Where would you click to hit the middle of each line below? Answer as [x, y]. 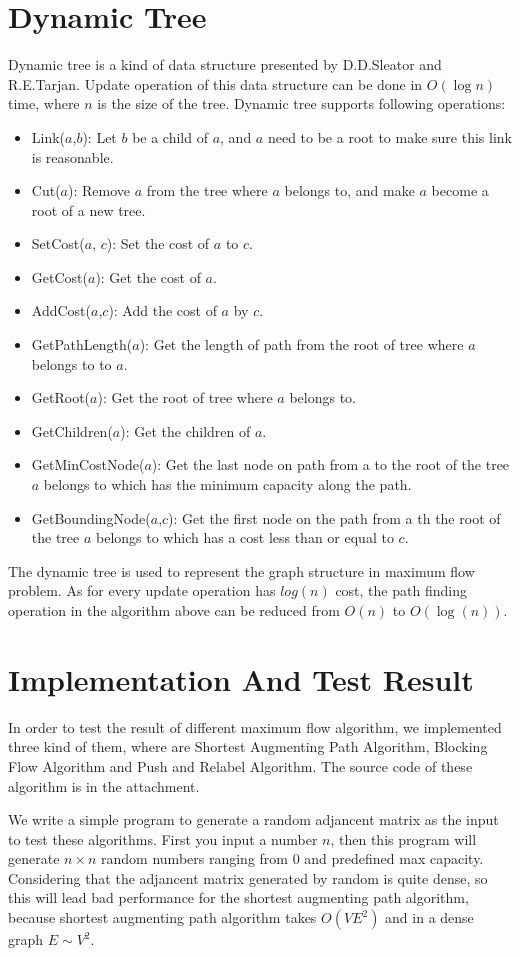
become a [460, 190]
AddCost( [61, 310]
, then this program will [403, 838]
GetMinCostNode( [88, 464]
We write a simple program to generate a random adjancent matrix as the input [253, 819]
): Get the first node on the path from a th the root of [334, 517]
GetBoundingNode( [91, 517]
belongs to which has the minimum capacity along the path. [227, 484]
